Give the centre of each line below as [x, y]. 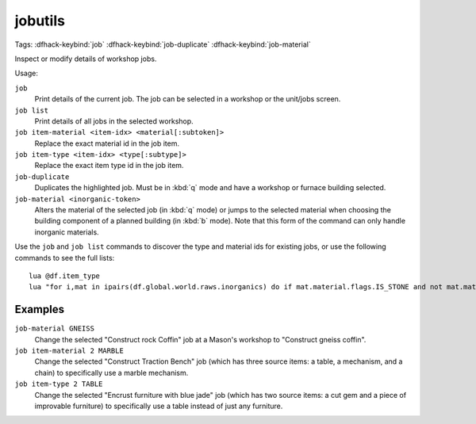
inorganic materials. [67, 232]
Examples [40, 309]
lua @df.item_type [65, 276]
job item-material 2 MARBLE [69, 351]
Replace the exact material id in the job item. [107, 143]
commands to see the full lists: [65, 258]
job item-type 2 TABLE [59, 384]
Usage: [27, 73]
